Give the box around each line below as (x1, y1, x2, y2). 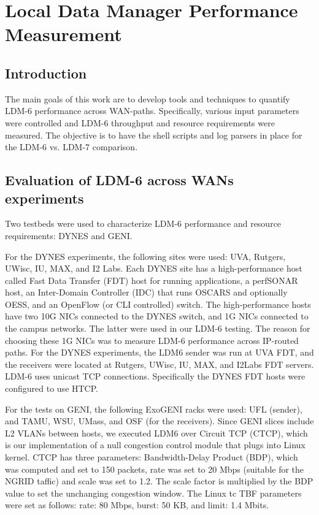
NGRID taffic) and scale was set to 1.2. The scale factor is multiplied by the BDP (5, 475, 313, 487)
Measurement (5, 21, 122, 47)
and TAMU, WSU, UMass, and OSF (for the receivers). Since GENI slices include (5, 414, 314, 427)
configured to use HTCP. (5, 382, 98, 395)
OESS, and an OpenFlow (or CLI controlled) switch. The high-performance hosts (5, 297, 311, 310)
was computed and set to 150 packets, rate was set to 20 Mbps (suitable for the (5, 462, 304, 475)
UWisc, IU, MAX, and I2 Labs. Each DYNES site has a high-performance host (5, 262, 302, 275)
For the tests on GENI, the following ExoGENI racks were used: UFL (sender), (5, 402, 302, 415)
